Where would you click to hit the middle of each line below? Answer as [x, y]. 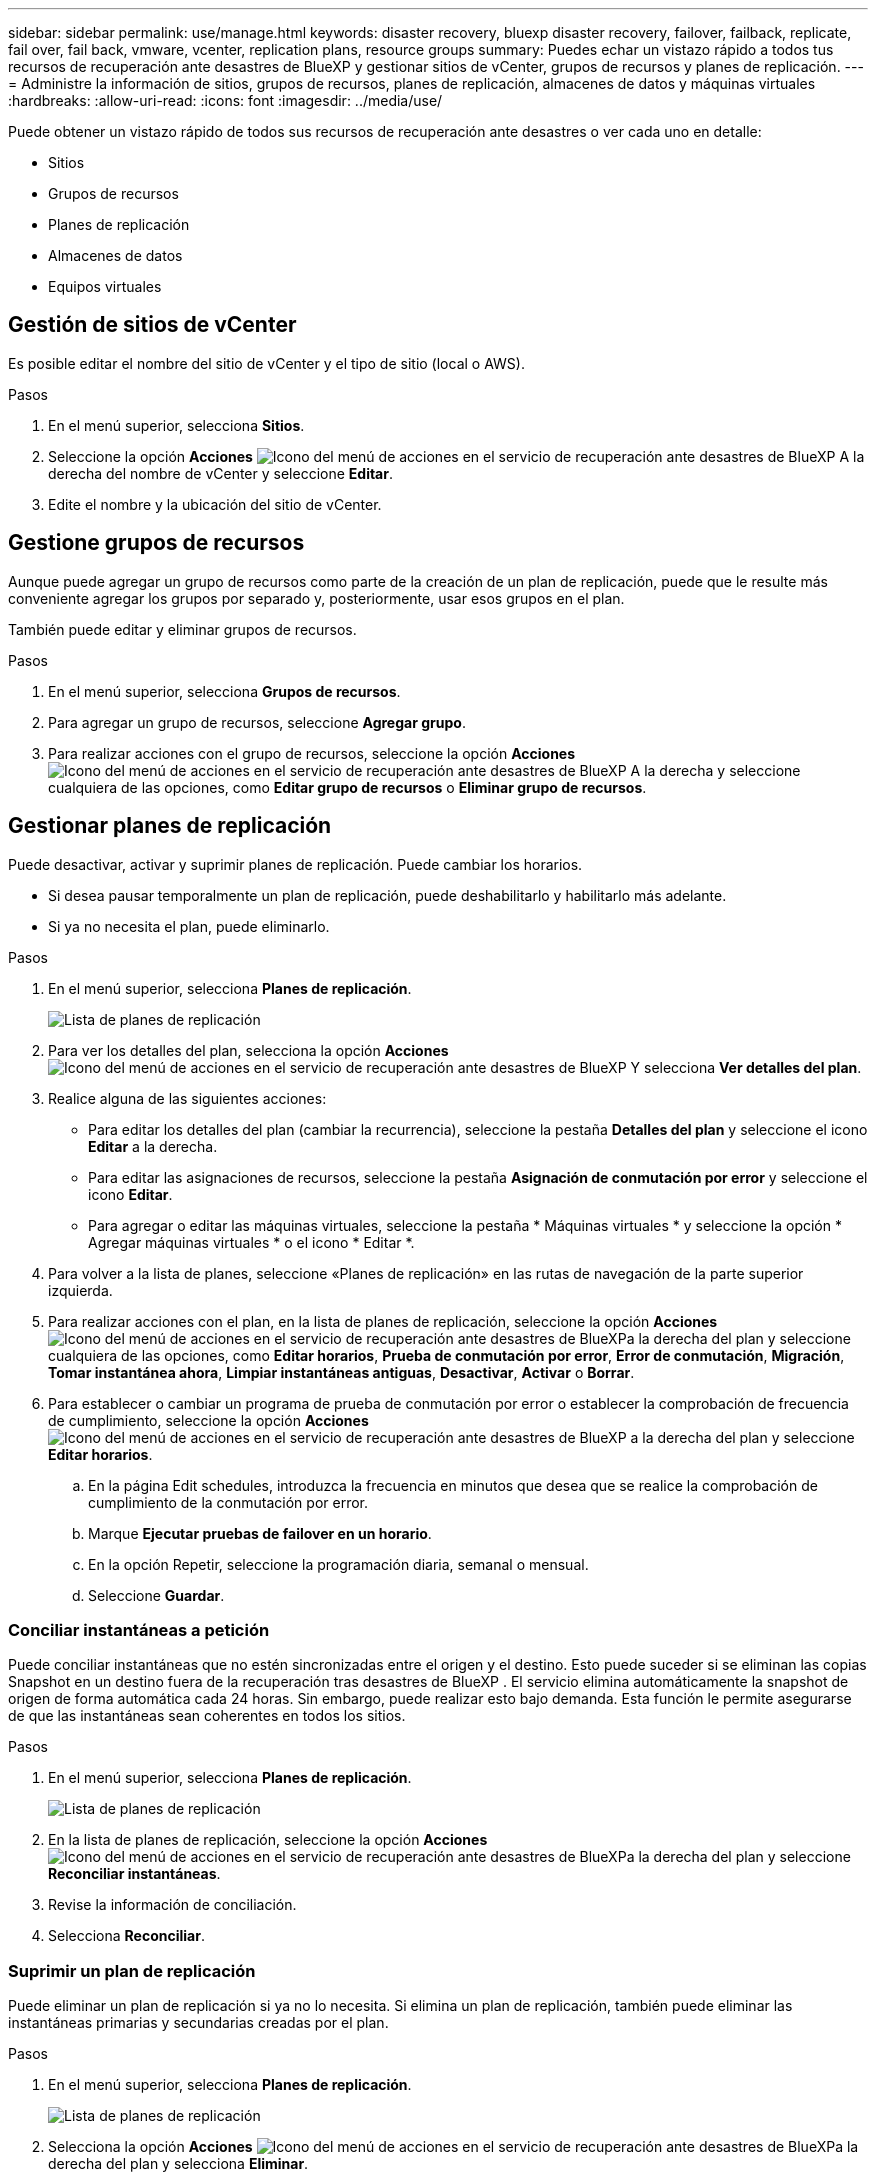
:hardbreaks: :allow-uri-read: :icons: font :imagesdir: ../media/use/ [225, 100]
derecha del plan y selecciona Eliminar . [178, 2164]
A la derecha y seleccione [715, 770]
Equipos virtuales [105, 286]
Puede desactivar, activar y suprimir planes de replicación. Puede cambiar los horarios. [295, 864]
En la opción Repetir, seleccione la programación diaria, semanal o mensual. [338, 1564]
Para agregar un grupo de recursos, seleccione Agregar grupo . [257, 722]
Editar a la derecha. [153, 1146]
